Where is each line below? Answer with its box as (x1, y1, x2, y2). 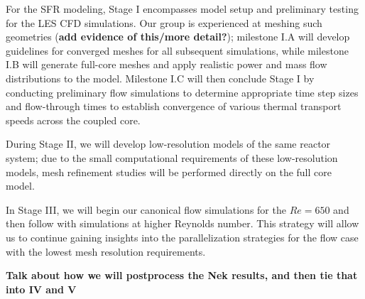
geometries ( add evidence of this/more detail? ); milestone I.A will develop (6, 29, 350, 44)
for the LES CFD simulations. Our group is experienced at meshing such (6, 15, 322, 30)
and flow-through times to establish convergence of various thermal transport (6, 99, 342, 114)
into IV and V (6, 281, 77, 296)
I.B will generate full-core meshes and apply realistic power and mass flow (6, 57, 327, 72)
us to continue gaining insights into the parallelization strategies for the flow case (6, 229, 359, 244)
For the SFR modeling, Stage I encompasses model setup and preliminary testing (6, 1, 359, 16)
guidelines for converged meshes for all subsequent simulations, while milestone (6, 43, 349, 58)
